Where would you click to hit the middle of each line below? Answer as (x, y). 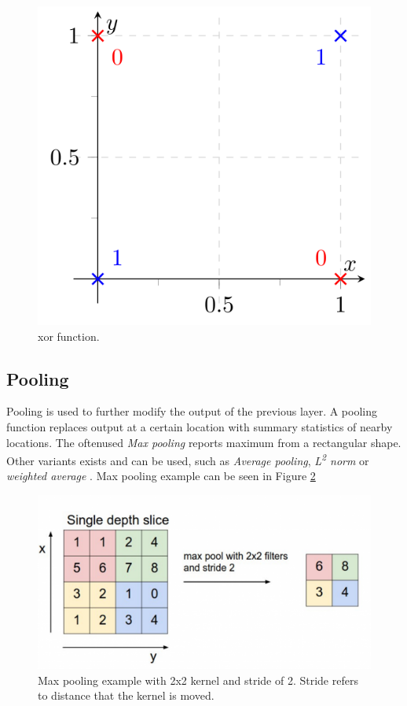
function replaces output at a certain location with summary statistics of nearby (200, 426)
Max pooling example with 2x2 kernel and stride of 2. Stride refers (198, 680)
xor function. (69, 336)
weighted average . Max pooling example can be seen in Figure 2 (161, 476)
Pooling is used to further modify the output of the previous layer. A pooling (192, 411)
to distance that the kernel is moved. (126, 695)
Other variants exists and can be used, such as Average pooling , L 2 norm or (188, 459)
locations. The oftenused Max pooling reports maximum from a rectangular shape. (204, 442)
